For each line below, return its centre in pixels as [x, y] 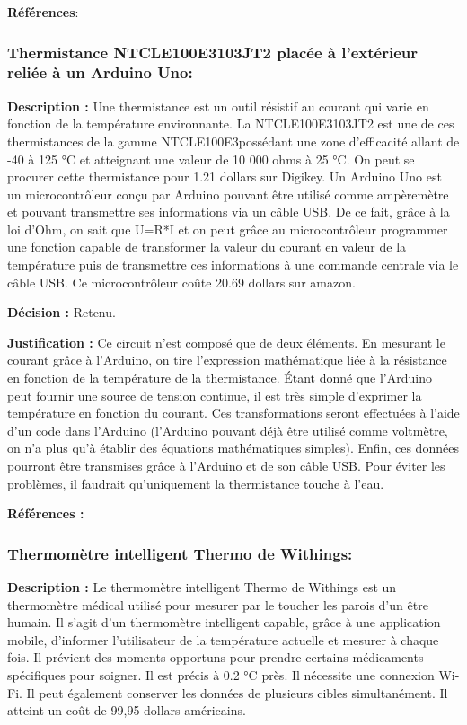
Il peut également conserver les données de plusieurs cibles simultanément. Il [237, 692]
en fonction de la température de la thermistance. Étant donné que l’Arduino [220, 378]
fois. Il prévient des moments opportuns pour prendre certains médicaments [216, 657]
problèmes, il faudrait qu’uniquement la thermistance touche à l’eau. [196, 483]
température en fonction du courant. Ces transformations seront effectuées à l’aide [233, 413]
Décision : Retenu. [62, 312]
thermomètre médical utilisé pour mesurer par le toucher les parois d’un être [218, 604]
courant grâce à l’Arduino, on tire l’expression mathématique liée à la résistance [227, 360]
